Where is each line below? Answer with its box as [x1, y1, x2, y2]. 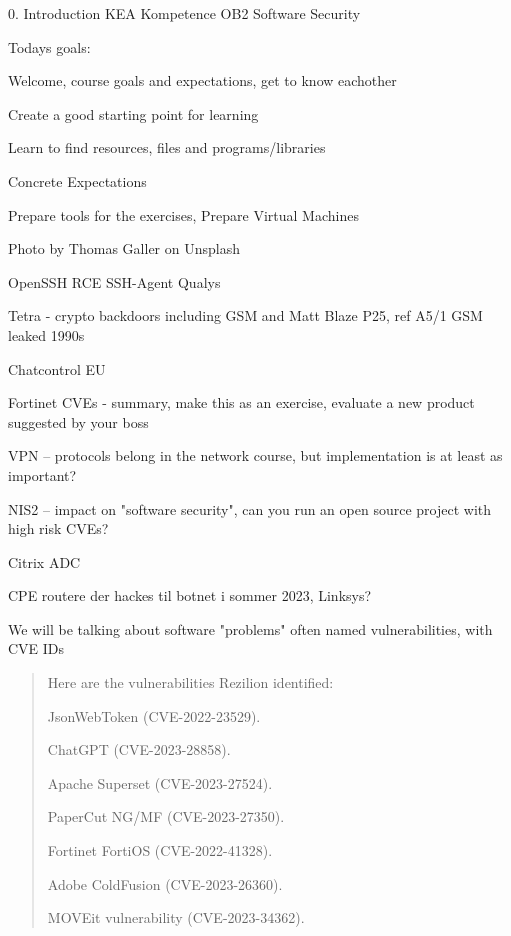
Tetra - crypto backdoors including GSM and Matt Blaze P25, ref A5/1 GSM [8, 305, 483, 326]
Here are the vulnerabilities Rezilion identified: [47, 672, 334, 693]
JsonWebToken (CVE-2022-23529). [47, 705, 261, 726]
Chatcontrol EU [8, 358, 106, 379]
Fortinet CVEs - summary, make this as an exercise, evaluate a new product [8, 392, 475, 413]
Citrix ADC [8, 551, 81, 572]
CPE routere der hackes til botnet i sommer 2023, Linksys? [8, 585, 372, 606]
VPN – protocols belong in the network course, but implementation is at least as [8, 445, 503, 466]
